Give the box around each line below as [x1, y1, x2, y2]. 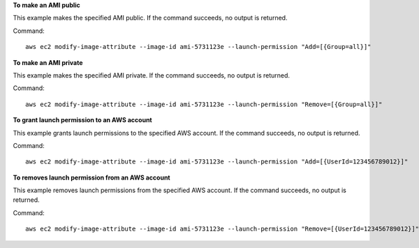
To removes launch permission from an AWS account [13, 173, 170, 182]
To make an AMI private [13, 58, 83, 66]
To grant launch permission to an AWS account [13, 116, 153, 124]
